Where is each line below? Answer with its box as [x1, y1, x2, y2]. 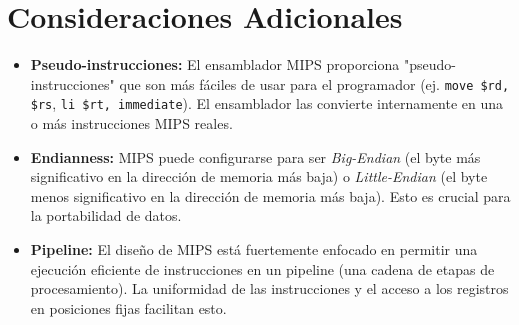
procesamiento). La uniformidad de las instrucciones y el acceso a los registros [30, 278, 509, 299]
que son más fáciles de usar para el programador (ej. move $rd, [119, 73, 510, 94]
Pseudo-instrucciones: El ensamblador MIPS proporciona [30, 54, 400, 75]
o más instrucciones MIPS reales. [30, 113, 233, 134]
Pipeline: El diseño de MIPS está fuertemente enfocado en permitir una [30, 239, 478, 259]
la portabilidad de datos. [30, 205, 182, 226]
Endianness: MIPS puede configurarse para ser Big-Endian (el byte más [30, 146, 481, 167]
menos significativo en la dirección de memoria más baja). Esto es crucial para [30, 185, 511, 206]
